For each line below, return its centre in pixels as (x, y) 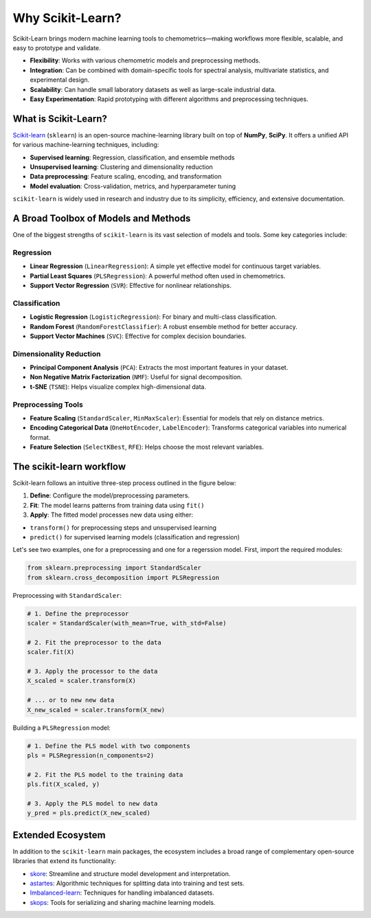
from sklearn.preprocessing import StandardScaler (114, 568)
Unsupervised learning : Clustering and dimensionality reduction (121, 167)
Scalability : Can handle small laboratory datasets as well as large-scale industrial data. (153, 89)
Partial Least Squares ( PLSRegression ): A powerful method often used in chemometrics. (158, 276)
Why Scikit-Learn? (67, 18)
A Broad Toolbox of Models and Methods (102, 218)
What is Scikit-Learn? (60, 119)
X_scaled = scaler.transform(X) (82, 681)
